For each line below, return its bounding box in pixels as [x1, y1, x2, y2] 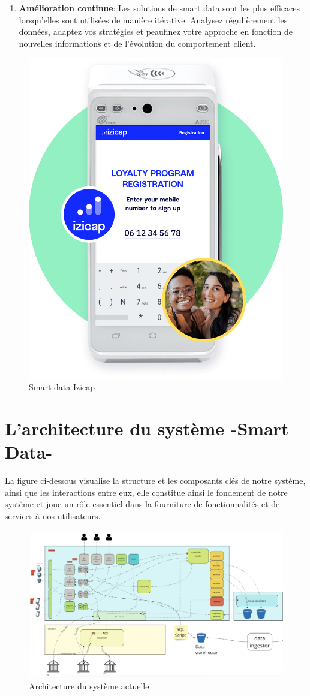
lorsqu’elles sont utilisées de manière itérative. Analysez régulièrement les [19, 13, 288, 26]
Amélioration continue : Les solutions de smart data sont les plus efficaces [19, 2, 300, 14]
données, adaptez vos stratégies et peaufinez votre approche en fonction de [19, 25, 293, 38]
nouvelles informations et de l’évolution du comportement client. [19, 37, 256, 49]
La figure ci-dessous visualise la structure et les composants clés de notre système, [5, 474, 306, 487]
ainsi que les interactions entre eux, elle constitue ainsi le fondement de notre [5, 486, 288, 498]
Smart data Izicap [29, 381, 95, 393]
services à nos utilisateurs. [5, 510, 101, 522]
